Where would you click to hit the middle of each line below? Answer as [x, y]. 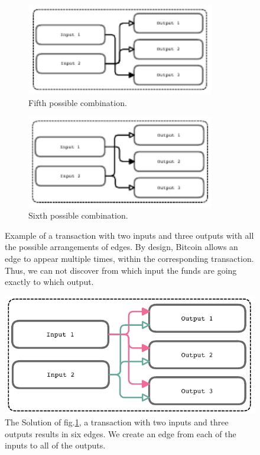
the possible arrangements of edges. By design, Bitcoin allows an [121, 247]
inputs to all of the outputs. [55, 445]
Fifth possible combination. [78, 102]
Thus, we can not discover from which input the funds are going [121, 270]
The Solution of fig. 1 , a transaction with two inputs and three [117, 422]
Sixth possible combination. [78, 215]
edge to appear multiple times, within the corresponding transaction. [129, 259]
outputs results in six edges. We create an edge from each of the [121, 433]
